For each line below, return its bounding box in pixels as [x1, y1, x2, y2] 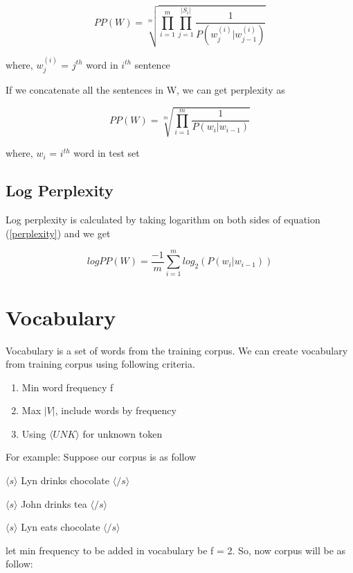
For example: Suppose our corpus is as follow [6, 450, 197, 464]
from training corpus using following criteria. [6, 357, 195, 371]
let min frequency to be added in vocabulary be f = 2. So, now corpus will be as [6, 542, 346, 557]
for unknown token [82, 426, 163, 441]
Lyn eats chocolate [21, 520, 100, 534]
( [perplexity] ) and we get [6, 225, 111, 240]
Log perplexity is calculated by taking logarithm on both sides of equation [6, 212, 320, 227]
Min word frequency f [21, 379, 114, 394]
